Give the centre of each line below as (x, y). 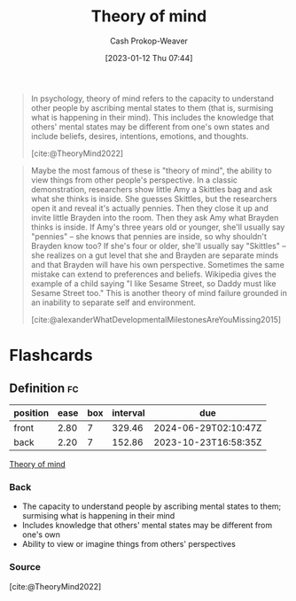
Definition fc (44, 388)
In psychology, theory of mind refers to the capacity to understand (152, 98)
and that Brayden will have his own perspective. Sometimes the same (158, 264)
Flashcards (51, 355)
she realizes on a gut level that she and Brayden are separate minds (155, 255)
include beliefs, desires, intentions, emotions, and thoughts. (140, 136)
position (31, 412)
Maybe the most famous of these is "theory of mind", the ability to (151, 170)
